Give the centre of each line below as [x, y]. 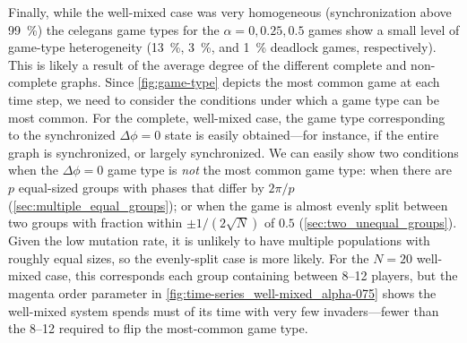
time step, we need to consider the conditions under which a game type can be [224, 99]
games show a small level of [384, 29]
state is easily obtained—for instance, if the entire [302, 135]
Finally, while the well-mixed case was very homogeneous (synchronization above [230, 12]
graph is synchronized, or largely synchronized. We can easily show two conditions [233, 152]
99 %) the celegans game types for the [114, 29]
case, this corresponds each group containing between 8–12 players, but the [251, 275]
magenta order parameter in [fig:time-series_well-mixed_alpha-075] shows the [222, 292]
